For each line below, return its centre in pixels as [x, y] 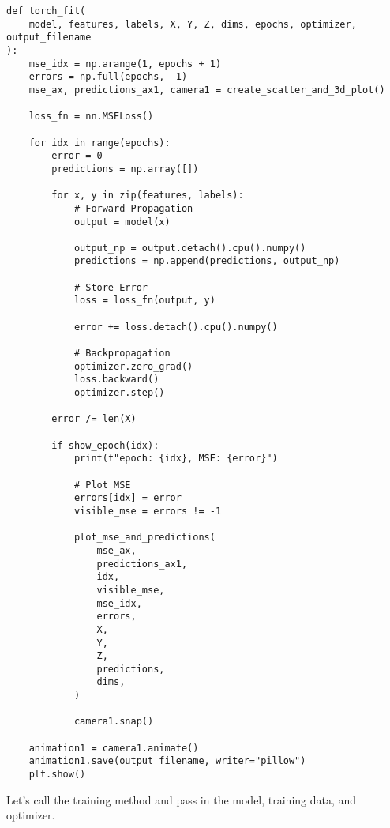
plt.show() [57, 775]
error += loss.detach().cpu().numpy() [176, 327]
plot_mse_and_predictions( [144, 538]
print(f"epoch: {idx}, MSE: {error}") [176, 459]
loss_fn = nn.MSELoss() [91, 117]
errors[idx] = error [127, 498]
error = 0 [77, 156]
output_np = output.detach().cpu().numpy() [190, 248]
